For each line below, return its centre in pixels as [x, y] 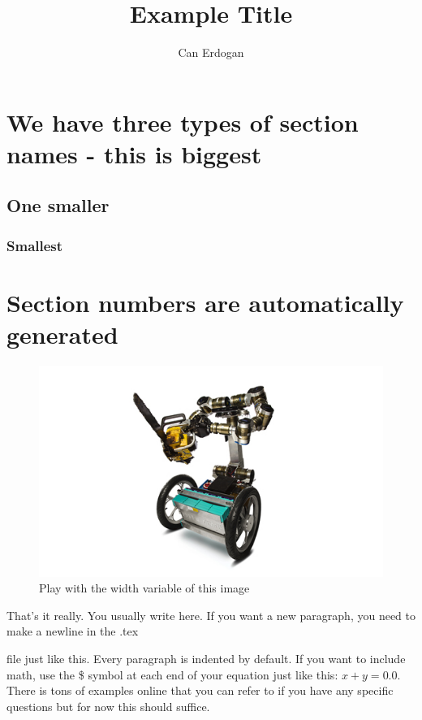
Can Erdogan [211, 52]
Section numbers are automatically [205, 302]
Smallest [35, 245]
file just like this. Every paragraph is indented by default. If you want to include [206, 659]
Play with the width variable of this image [144, 588]
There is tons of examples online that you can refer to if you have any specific [200, 690]
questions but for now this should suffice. [108, 706]
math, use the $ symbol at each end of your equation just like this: [172, 674]
